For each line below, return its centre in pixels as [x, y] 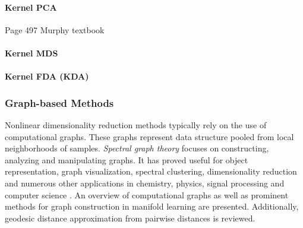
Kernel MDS [31, 53]
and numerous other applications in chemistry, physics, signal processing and [145, 183]
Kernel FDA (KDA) [47, 76]
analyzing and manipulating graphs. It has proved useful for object [127, 159]
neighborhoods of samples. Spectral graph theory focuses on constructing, [137, 148]
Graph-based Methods [59, 102]
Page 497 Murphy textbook [55, 29]
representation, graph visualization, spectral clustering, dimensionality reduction [151, 171]
